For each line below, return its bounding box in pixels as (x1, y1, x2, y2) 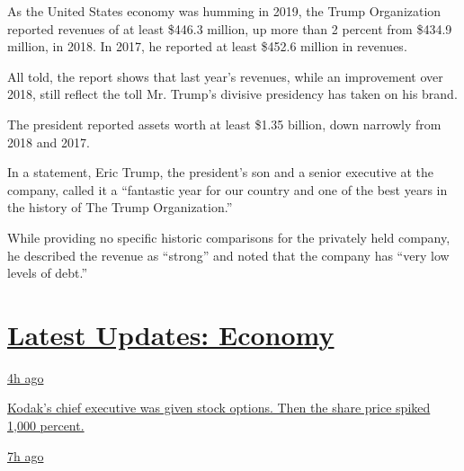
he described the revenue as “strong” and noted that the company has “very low (7, 245, 450, 264)
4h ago (7, 368, 44, 387)
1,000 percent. (7, 416, 85, 435)
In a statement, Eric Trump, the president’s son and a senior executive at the (7, 163, 433, 182)
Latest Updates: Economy (7, 315, 335, 352)
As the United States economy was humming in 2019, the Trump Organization (7, 2, 442, 20)
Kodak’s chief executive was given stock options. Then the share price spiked (7, 398, 431, 417)
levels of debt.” (7, 263, 88, 282)
